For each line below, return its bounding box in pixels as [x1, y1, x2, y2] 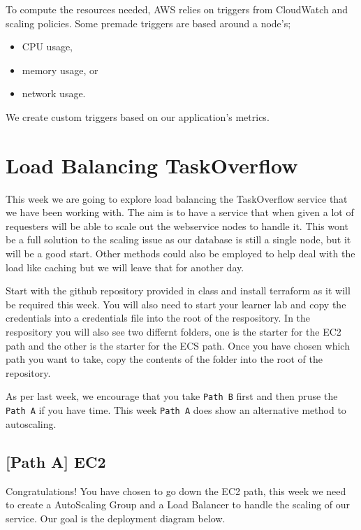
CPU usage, [22, 39, 73, 54]
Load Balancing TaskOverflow [6, 150, 298, 179]
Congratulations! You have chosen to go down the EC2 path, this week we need [6, 483, 346, 498]
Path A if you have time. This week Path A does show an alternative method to [6, 403, 346, 417]
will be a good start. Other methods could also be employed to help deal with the [6, 246, 355, 261]
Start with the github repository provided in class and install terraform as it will [6, 283, 351, 298]
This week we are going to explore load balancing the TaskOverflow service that [6, 191, 348, 206]
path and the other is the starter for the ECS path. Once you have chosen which [6, 338, 350, 352]
